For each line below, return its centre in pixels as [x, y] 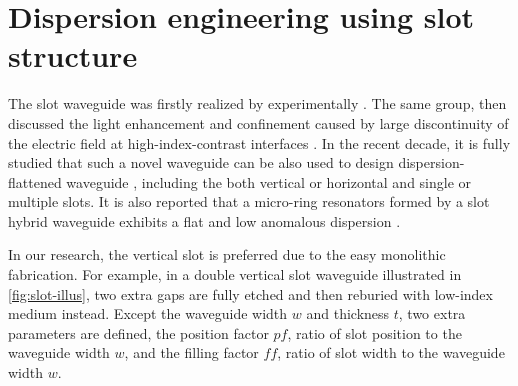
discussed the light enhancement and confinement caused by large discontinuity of [258, 122]
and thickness [348, 313]
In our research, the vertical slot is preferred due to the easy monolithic [227, 254]
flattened [35, 181]
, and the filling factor [191, 352]
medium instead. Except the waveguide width [148, 313]
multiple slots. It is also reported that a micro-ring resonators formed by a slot [249, 201]
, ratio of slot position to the [374, 332]
